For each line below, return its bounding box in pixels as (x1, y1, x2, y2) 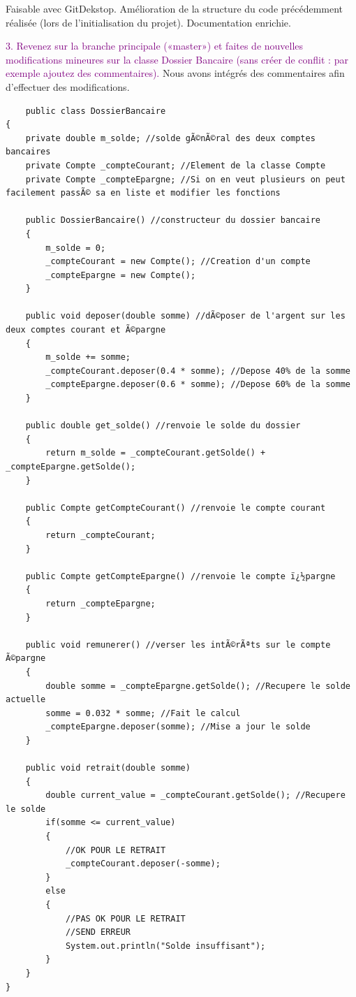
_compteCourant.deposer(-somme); (65, 859, 221, 869)
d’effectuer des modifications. (6, 79, 130, 94)
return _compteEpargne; (45, 598, 156, 609)
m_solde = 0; (45, 242, 106, 253)
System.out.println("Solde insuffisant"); (65, 940, 266, 951)
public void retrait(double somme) (25, 763, 191, 773)
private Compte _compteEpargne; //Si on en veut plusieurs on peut (25, 174, 346, 184)
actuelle (6, 694, 46, 705)
